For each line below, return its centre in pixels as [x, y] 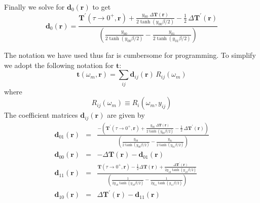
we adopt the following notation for [59, 65]
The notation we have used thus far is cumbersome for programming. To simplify [130, 55]
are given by [126, 115]
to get [102, 7]
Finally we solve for [34, 7]
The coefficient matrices [41, 115]
